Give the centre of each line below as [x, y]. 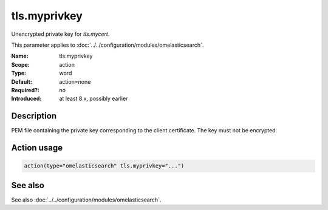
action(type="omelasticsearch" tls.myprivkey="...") [104, 166]
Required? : [25, 90]
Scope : [20, 64]
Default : [22, 81]
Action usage [37, 148]
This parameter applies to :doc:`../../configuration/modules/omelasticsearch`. [108, 45]
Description [34, 116]
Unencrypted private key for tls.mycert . [60, 34]
